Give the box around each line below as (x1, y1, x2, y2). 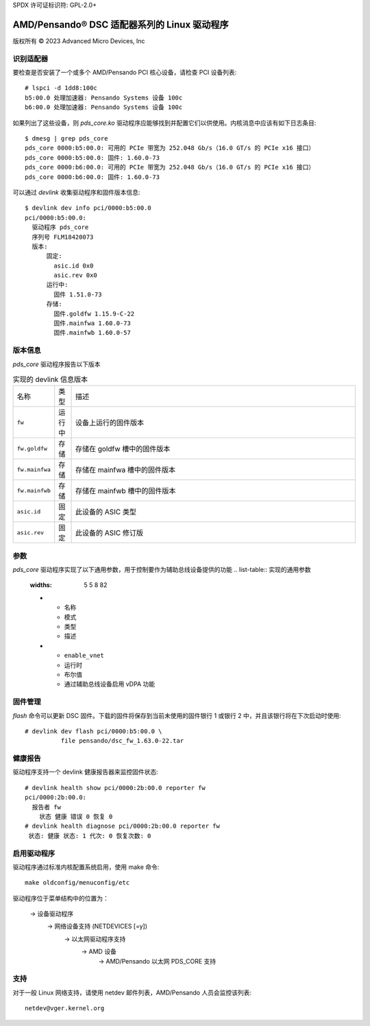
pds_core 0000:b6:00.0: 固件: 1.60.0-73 (25, 173, 160, 181)
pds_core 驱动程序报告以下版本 (12, 360, 101, 368)
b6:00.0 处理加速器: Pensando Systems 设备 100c (25, 104, 183, 111)
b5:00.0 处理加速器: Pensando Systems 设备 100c (25, 93, 183, 102)
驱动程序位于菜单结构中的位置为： (12, 894, 109, 902)
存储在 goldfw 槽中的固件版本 (75, 444, 171, 454)
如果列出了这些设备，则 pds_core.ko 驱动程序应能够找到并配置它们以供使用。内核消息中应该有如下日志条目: (12, 119, 317, 127)
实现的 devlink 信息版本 (12, 374, 88, 384)
